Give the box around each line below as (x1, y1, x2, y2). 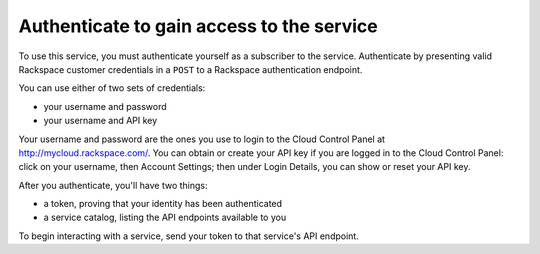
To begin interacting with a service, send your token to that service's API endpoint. (18, 230, 359, 242)
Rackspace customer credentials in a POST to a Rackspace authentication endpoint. (18, 63, 363, 75)
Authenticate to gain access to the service (18, 15, 379, 37)
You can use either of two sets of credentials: (18, 82, 206, 94)
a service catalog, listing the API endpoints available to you (43, 211, 287, 224)
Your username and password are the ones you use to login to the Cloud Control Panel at (18, 133, 385, 145)
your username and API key (43, 115, 158, 127)
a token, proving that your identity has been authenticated (43, 198, 283, 210)
